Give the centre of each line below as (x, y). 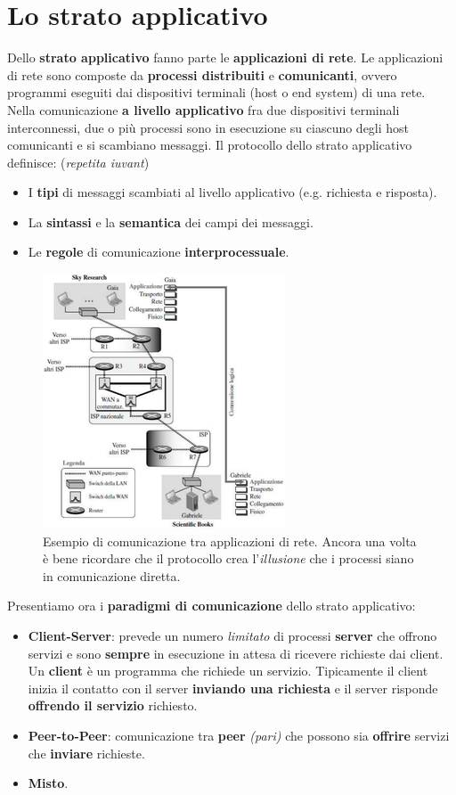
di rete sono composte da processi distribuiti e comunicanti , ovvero (202, 74)
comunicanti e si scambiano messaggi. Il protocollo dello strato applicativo (210, 145)
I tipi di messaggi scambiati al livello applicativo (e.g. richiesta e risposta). (232, 192)
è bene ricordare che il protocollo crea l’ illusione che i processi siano (228, 558)
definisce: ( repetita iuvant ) (78, 162)
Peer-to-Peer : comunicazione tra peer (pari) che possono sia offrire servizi (239, 735)
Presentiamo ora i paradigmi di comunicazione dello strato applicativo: (212, 606)
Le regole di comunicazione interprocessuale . (159, 252)
